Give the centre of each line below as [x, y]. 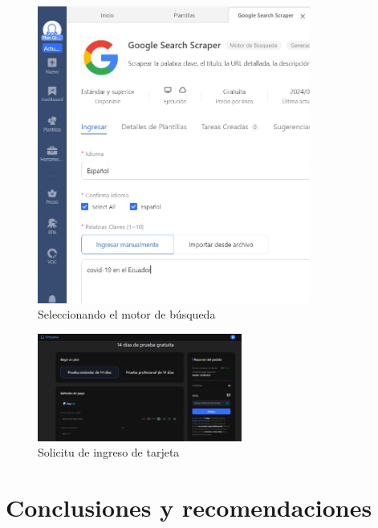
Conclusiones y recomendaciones [189, 508]
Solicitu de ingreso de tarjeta [109, 452]
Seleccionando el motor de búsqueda [127, 314]
